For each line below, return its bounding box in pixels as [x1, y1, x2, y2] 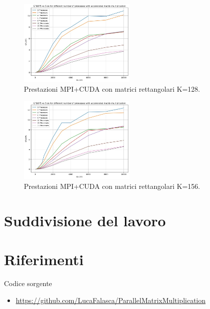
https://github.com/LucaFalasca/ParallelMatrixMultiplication [15, 295, 206, 305]
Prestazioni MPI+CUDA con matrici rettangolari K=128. [24, 84, 200, 94]
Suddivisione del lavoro [4, 210, 166, 230]
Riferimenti [4, 249, 84, 270]
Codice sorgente [4, 278, 52, 289]
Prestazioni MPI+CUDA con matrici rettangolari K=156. [24, 180, 200, 191]
